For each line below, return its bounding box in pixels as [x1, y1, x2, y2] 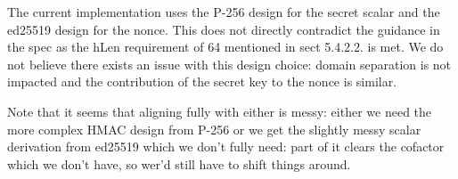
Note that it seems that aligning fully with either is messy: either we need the [7, 102, 432, 120]
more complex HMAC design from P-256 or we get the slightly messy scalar [7, 119, 421, 138]
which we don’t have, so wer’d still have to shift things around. [7, 154, 351, 173]
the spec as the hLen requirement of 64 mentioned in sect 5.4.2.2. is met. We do [7, 37, 444, 56]
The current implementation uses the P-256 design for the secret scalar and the [7, 3, 440, 20]
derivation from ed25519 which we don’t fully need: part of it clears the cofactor [7, 137, 445, 156]
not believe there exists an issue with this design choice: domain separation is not [7, 54, 452, 73]
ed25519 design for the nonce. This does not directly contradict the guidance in [7, 20, 440, 38]
